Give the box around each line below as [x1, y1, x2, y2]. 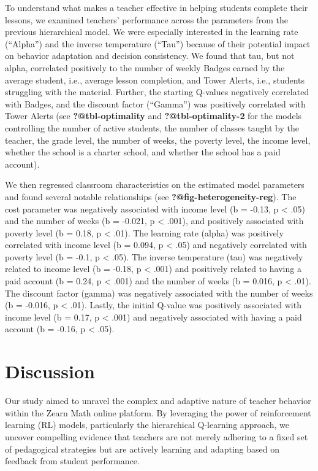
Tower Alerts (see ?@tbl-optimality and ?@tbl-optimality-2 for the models [5, 109, 302, 122]
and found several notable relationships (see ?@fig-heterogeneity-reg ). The [5, 190, 297, 203]
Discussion [5, 359, 95, 384]
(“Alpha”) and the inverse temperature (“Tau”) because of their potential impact [5, 37, 311, 50]
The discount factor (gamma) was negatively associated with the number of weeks [5, 286, 313, 299]
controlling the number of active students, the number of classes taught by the [5, 121, 299, 134]
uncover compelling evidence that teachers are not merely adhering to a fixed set [5, 430, 308, 443]
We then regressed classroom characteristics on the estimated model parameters [5, 178, 305, 191]
